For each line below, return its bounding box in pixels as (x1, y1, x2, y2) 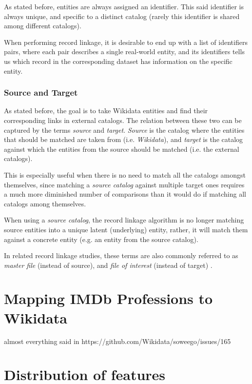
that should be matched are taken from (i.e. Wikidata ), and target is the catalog (4, 134, 243, 144)
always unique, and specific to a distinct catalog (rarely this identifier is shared (4, 11, 240, 21)
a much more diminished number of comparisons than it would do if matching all (4, 189, 246, 199)
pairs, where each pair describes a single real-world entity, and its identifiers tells (4, 46, 245, 57)
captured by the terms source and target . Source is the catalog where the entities (4, 124, 245, 135)
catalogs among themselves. (4, 198, 86, 208)
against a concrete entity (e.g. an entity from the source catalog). (4, 234, 198, 244)
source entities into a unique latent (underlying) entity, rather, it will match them (4, 224, 248, 234)
